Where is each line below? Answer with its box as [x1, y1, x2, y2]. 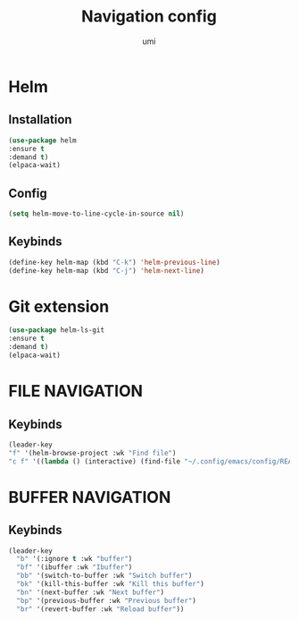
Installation [8, 112, 72, 127]
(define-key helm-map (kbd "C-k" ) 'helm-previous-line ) [8, 258, 220, 267]
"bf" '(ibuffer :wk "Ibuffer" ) [16, 563, 133, 572]
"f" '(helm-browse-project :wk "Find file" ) [8, 448, 177, 457]
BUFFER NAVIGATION [8, 487, 171, 507]
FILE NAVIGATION [8, 381, 144, 402]
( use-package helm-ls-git [8, 326, 104, 335]
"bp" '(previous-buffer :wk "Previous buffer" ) [16, 596, 197, 605]
